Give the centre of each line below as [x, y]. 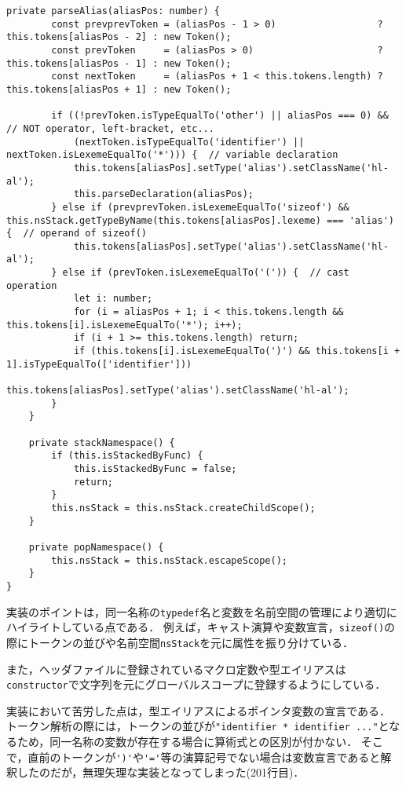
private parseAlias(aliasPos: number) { [113, 11]
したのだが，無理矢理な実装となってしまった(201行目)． [161, 772]
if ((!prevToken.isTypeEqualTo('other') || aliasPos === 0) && [220, 116]
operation [32, 285]
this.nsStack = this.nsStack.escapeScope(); [169, 560]
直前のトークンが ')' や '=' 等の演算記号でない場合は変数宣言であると [204, 757]
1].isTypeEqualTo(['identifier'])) [99, 364]
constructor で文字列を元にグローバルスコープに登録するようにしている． [196, 684]
